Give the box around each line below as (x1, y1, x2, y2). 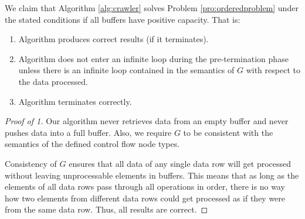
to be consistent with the (183, 126, 273, 138)
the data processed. (18, 75, 88, 87)
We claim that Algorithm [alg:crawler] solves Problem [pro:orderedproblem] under (5, 2, 299, 13)
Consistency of (5, 157, 57, 169)
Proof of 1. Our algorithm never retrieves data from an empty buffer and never (5, 115, 289, 127)
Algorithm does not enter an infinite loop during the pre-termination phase (18, 52, 289, 64)
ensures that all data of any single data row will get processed (69, 157, 292, 169)
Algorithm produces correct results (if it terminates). (18, 33, 209, 45)
